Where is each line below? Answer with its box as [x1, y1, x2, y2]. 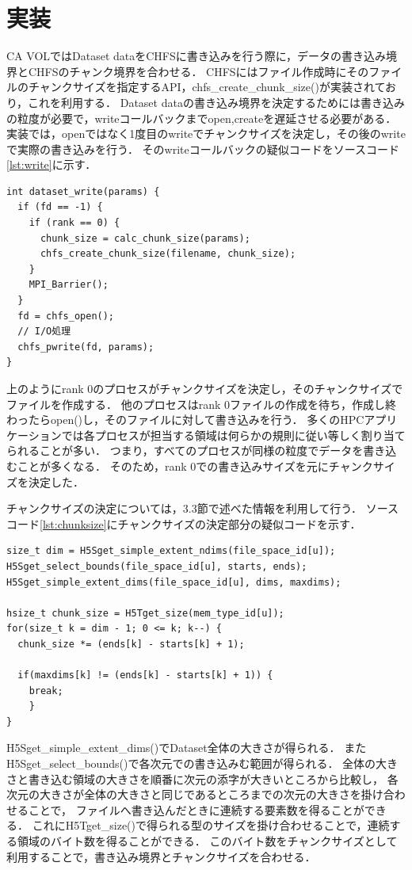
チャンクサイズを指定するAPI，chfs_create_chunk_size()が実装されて [28, 78, 386, 95]
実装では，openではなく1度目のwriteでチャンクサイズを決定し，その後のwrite [6, 125, 406, 142]
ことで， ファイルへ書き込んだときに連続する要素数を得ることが [28, 801, 364, 818]
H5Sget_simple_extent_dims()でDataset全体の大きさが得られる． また [6, 739, 367, 756]
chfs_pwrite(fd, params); [17, 341, 154, 353]
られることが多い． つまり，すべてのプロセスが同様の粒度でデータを [6, 442, 364, 459]
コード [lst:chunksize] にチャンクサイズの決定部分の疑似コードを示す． [6, 515, 361, 532]
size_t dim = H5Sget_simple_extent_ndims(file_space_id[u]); [6, 545, 336, 557]
